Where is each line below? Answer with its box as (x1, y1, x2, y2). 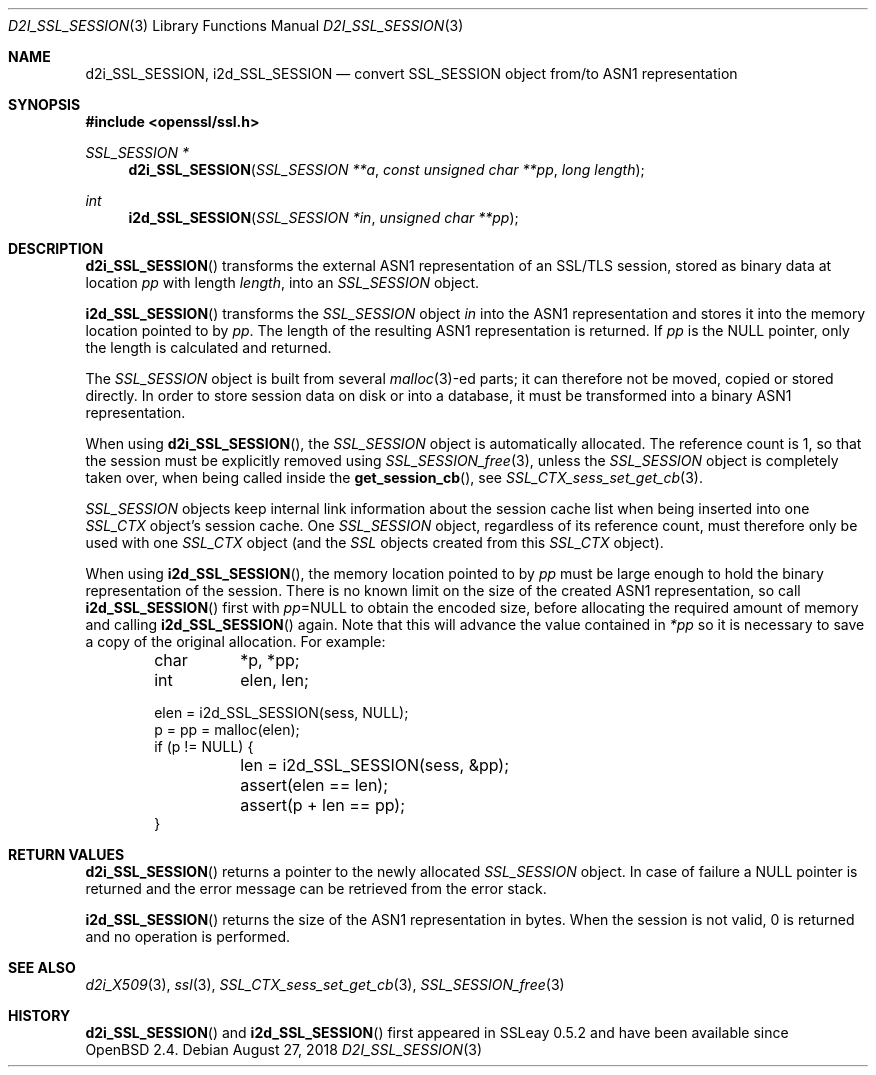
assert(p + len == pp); (240, 795, 406, 815)
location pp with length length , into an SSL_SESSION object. (85, 274, 480, 291)
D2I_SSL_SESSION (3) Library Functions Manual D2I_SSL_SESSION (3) (8, 17, 464, 34)
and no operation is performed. (85, 928, 291, 945)
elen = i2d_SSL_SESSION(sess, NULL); (154, 704, 409, 721)
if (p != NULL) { (154, 738, 254, 755)
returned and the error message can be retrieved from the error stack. (85, 880, 547, 897)
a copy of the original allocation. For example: (85, 633, 386, 650)
